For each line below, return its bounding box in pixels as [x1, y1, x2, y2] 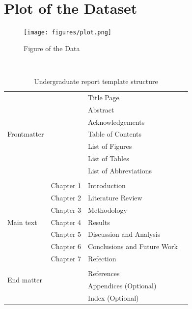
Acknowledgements [88, 116, 145, 127]
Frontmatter [7, 129, 44, 139]
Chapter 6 [51, 241, 82, 252]
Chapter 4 [51, 217, 82, 227]
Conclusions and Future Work [88, 241, 178, 252]
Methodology [88, 204, 127, 215]
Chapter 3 [51, 204, 82, 215]
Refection [88, 253, 116, 264]
